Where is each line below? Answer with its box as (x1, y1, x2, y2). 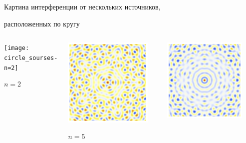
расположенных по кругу (4, 18, 80, 28)
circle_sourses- (4, 54, 58, 61)
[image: (4, 44, 29, 52)
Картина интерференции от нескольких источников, (4, 1, 161, 11)
